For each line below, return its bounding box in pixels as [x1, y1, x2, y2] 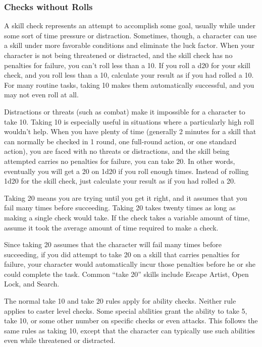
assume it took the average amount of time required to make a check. [4, 222, 219, 233]
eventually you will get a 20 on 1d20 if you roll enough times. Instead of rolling [4, 165, 249, 176]
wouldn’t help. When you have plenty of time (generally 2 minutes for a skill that [4, 126, 256, 137]
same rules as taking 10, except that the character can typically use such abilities [4, 325, 255, 335]
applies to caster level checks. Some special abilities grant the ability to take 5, [4, 305, 247, 316]
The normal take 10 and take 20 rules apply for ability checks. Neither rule [4, 296, 236, 306]
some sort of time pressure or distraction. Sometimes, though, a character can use [4, 30, 257, 40]
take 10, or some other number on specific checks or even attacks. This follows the [4, 315, 258, 326]
